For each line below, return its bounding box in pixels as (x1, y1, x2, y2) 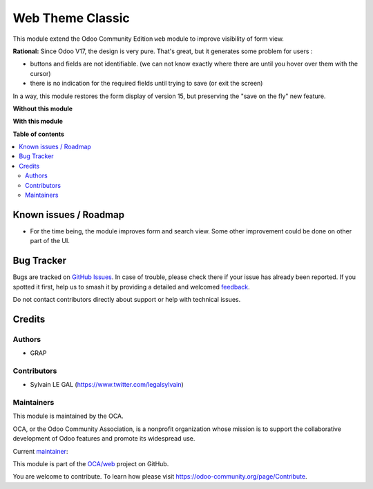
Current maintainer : (12, 447, 68, 455)
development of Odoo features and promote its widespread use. (12, 434, 195, 443)
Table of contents (12, 130, 65, 138)
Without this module (12, 104, 73, 113)
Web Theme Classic (12, 10, 131, 26)
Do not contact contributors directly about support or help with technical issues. (12, 296, 241, 303)
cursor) (30, 69, 51, 77)
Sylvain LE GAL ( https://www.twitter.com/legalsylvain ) (30, 381, 184, 389)
